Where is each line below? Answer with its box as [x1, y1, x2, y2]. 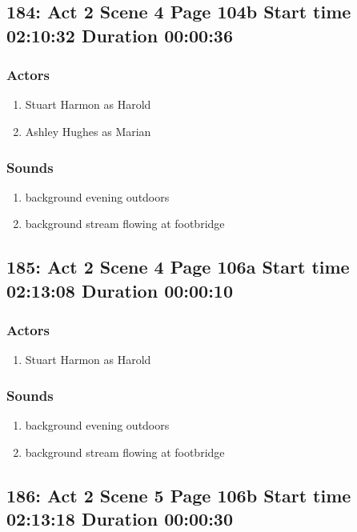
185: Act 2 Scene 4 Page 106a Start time [6, 254, 350, 279]
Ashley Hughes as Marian [25, 122, 151, 139]
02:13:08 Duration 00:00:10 [6, 278, 233, 302]
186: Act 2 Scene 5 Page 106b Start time [6, 482, 351, 507]
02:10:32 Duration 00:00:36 [6, 22, 233, 47]
